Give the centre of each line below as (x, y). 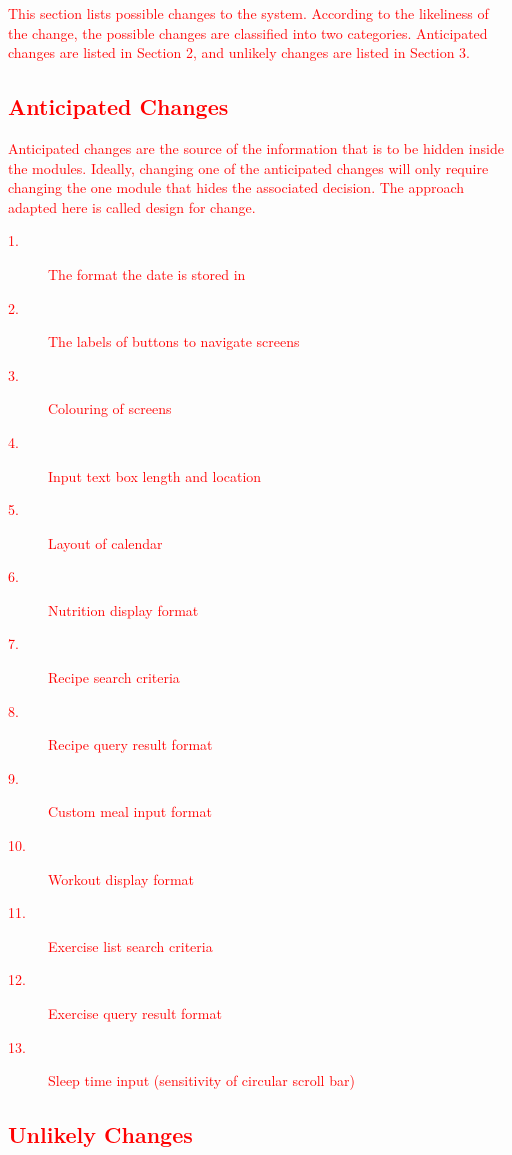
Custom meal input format (130, 811)
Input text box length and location (155, 475)
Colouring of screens (110, 408)
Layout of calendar (105, 542)
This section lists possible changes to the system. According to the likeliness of (248, 13)
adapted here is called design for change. (132, 206)
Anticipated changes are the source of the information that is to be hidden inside (256, 147)
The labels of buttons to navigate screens (174, 341)
